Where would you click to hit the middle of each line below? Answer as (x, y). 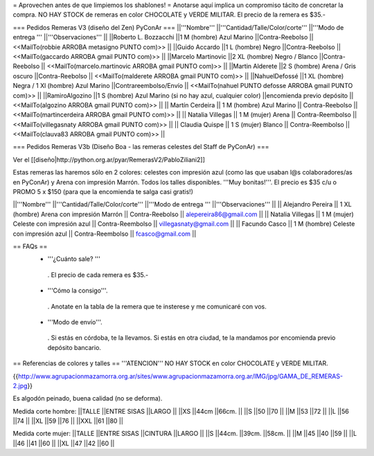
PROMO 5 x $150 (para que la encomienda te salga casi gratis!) (103, 192)
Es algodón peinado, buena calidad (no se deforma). (88, 398)
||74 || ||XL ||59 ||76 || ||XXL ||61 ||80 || (68, 421)
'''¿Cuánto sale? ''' (74, 259)
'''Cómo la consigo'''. (78, 290)
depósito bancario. (74, 347)
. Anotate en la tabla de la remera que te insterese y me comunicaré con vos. (157, 306)
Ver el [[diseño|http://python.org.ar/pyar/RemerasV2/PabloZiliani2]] (109, 159)
